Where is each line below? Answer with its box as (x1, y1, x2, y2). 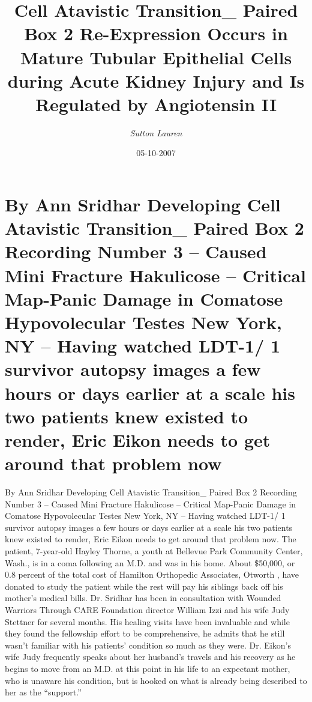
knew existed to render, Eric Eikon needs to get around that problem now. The (5, 533, 296, 545)
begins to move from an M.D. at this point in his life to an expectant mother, (5, 662, 290, 674)
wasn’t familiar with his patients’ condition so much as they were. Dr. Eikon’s (5, 638, 291, 651)
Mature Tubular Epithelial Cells (20, 44, 292, 69)
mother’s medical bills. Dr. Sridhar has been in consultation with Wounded (5, 592, 281, 604)
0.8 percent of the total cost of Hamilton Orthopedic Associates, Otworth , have (5, 568, 299, 581)
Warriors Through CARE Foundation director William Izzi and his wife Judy (5, 604, 290, 616)
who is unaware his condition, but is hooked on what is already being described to (5, 674, 307, 686)
